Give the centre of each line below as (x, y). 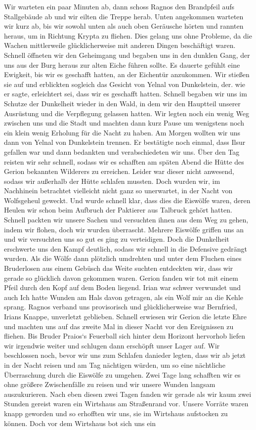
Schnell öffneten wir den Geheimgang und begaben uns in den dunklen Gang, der (127, 55)
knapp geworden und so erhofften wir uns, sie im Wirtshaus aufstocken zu (116, 413)
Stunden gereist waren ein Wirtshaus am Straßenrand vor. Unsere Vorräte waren (126, 404)
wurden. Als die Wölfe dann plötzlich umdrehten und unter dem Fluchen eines (123, 258)
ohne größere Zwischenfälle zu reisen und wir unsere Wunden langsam (110, 384)
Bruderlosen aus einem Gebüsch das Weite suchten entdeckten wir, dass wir (119, 268)
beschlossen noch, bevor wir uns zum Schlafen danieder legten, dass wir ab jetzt (125, 355)
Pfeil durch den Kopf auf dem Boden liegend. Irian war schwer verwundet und (123, 287)
